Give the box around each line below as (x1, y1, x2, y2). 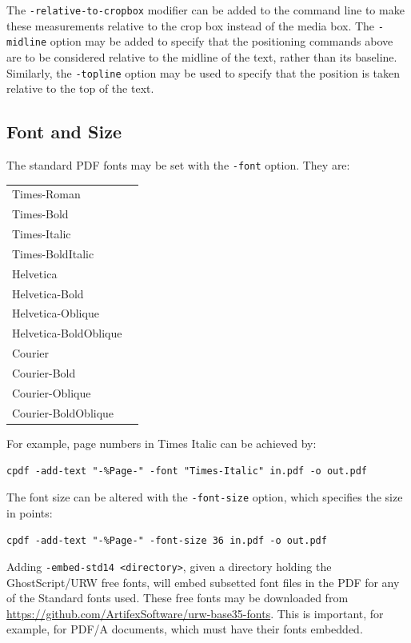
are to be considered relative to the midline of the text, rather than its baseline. (6, 48, 397, 65)
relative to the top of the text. (6, 80, 154, 97)
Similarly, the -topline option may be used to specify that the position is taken (6, 64, 401, 81)
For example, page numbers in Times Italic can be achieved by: (6, 434, 317, 451)
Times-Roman (12, 186, 81, 202)
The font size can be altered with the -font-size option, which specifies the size (6, 489, 403, 505)
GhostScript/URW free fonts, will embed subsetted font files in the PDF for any (6, 573, 400, 590)
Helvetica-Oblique (12, 305, 99, 321)
